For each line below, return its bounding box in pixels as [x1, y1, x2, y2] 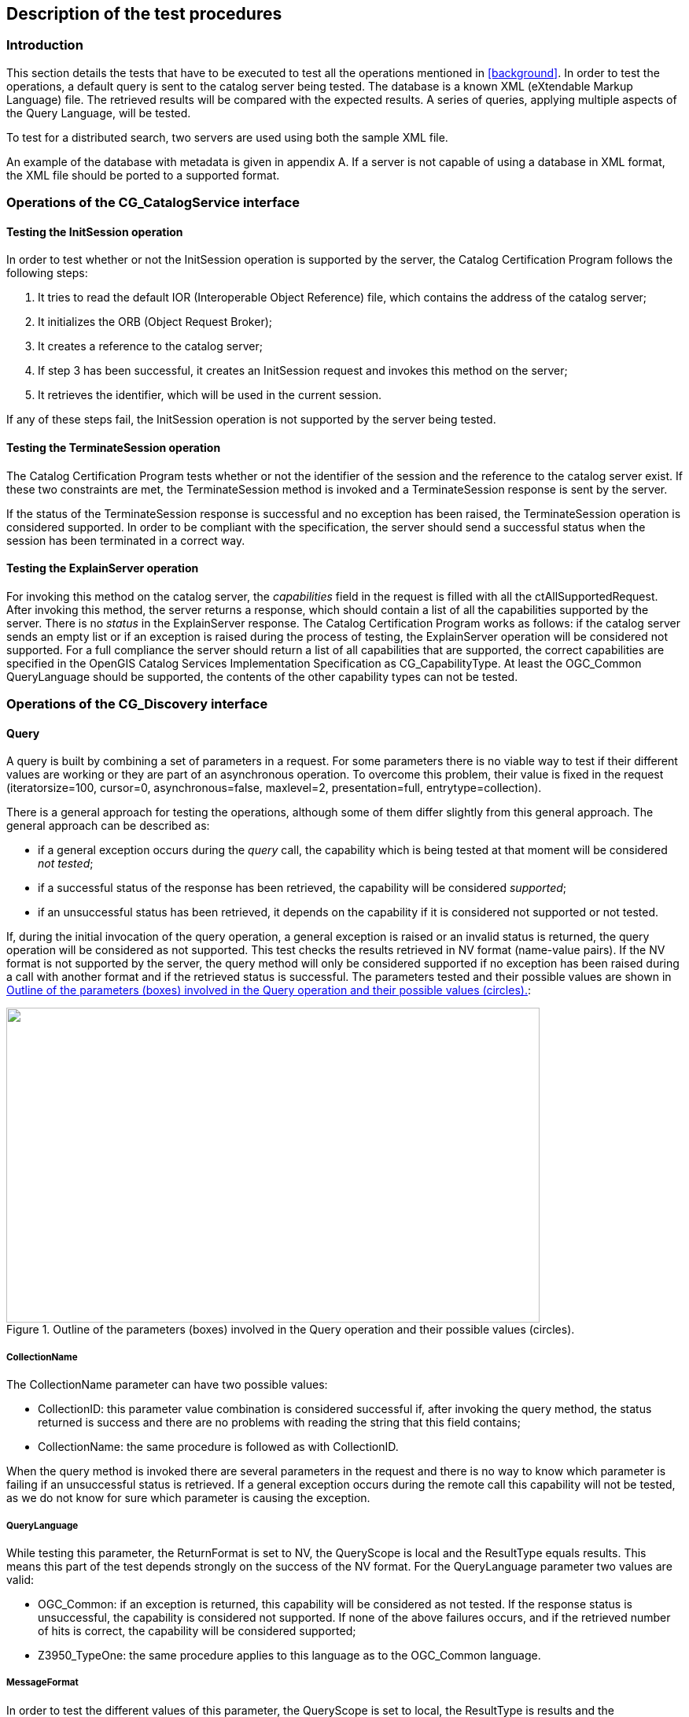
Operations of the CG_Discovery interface [6, 696, 268, 712]
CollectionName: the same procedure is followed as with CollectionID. [38, 1440, 399, 1454]
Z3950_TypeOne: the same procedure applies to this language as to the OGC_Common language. [38, 1648, 541, 1662]
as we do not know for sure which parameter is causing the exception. [6, 1491, 370, 1505]
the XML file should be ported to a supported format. [6, 168, 280, 182]
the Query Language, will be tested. [6, 105, 191, 120]
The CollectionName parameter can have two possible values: [6, 1378, 328, 1392]
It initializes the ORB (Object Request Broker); [38, 315, 272, 329]
